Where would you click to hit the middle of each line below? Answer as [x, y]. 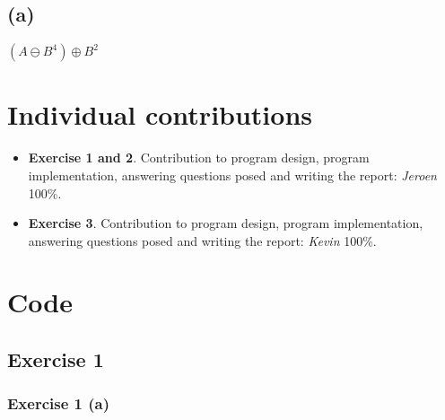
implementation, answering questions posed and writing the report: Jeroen [232, 175]
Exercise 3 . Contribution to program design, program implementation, [226, 223]
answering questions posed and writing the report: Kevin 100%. [202, 240]
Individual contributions [160, 114]
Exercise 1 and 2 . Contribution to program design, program [199, 157]
